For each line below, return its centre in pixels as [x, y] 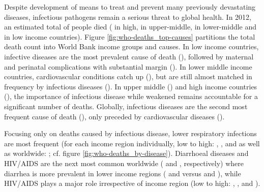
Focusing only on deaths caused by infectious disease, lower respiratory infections [130, 133]
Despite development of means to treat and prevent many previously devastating [130, 7]
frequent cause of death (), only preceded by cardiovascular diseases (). [114, 116]
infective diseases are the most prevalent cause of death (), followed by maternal [129, 56]
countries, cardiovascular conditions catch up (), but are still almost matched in [128, 76]
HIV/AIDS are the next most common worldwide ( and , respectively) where [124, 163]
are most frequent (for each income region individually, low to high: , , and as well [132, 143]
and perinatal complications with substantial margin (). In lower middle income [128, 66]
